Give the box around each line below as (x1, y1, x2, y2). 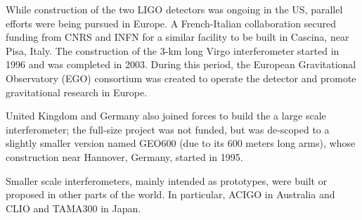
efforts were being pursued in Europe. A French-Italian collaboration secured (6, 15, 336, 30)
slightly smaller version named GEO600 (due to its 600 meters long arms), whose (6, 136, 356, 150)
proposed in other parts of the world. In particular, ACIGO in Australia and (6, 187, 335, 202)
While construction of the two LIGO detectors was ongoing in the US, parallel (6, 2, 343, 16)
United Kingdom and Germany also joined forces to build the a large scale (6, 108, 326, 123)
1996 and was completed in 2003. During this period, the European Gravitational (6, 57, 356, 72)
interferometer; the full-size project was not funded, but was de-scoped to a (6, 122, 330, 136)
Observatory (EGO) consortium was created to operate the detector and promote (6, 70, 356, 85)
